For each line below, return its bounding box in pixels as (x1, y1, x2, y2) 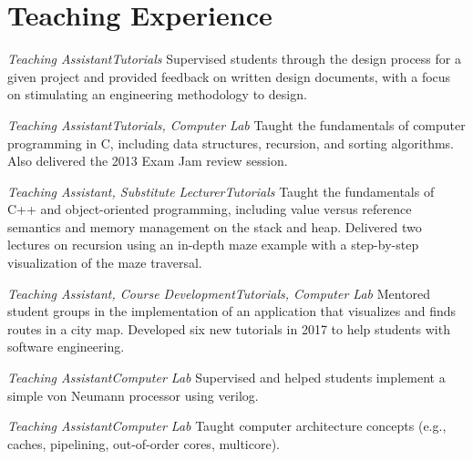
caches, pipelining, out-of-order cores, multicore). (7, 434, 280, 453)
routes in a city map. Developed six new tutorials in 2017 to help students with (7, 319, 450, 338)
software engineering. (7, 337, 125, 356)
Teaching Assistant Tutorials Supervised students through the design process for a (7, 49, 461, 68)
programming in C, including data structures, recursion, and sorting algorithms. (7, 133, 454, 152)
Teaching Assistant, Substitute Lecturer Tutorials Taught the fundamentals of (7, 181, 435, 200)
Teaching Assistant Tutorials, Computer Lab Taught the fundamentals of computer (7, 115, 466, 134)
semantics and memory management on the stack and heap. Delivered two (7, 217, 422, 236)
